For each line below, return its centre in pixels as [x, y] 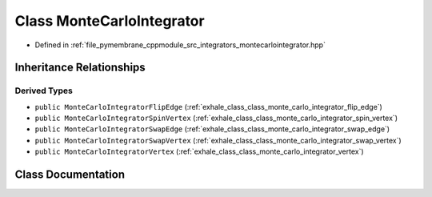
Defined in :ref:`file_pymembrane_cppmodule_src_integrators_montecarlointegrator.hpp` [180, 45]
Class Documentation [70, 175]
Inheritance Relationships [80, 68]
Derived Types [44, 90]
